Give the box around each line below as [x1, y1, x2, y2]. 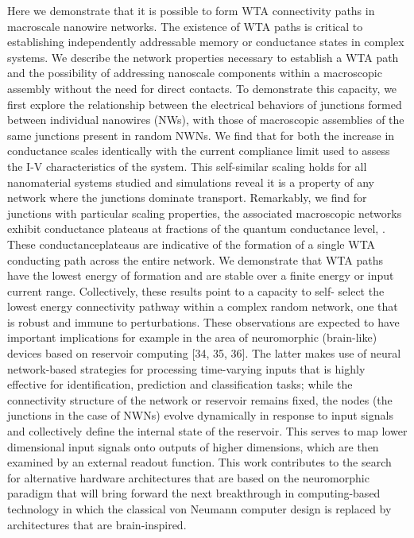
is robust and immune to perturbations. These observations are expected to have [7, 313, 400, 330]
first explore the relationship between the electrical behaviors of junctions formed [7, 95, 402, 112]
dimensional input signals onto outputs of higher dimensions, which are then [7, 438, 379, 455]
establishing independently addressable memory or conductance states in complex [7, 33, 404, 50]
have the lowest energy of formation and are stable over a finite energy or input [7, 267, 394, 284]
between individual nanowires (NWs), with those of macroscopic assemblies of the [7, 111, 404, 128]
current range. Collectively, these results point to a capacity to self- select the [7, 282, 385, 299]
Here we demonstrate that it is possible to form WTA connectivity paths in [7, 2, 375, 18]
